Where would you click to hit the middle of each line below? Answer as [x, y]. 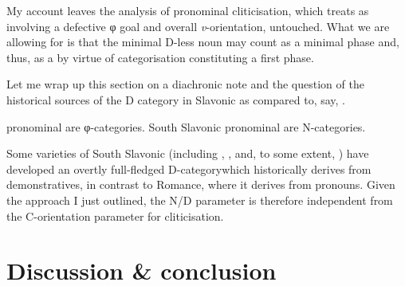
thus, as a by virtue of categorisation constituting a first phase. [160, 57]
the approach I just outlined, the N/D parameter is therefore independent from [200, 200]
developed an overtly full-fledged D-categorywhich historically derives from [189, 168]
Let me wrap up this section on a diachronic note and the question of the [185, 84]
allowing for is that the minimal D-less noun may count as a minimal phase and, [203, 42]
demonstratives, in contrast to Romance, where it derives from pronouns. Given [201, 184]
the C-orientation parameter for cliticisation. [115, 215]
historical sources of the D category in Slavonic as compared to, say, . [176, 99]
